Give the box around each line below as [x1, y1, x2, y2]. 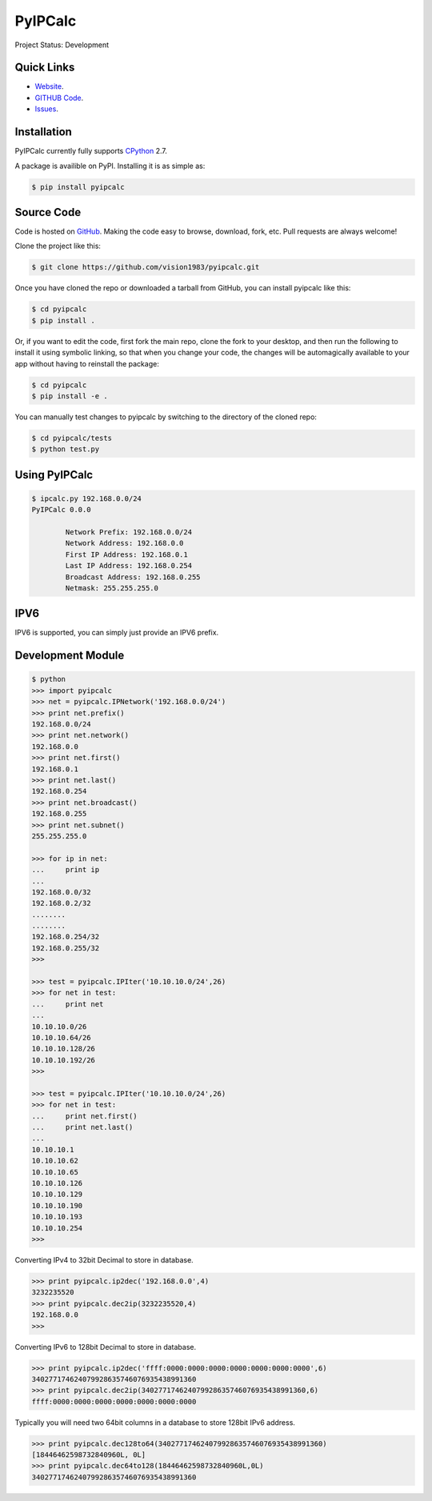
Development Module [14, 649, 125, 662]
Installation [14, 125, 72, 139]
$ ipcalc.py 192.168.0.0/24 [31, 494, 142, 503]
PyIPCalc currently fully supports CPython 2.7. [14, 146, 167, 156]
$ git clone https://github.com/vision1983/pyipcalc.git [31, 262, 260, 272]
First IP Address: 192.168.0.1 [65, 550, 188, 559]
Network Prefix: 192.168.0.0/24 [65, 528, 192, 537]
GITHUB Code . [34, 93, 84, 102]
